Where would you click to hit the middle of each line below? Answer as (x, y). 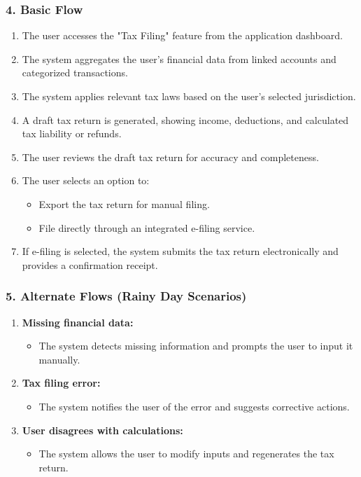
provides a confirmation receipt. (90, 264)
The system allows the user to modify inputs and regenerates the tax (186, 454)
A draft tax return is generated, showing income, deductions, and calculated (185, 119)
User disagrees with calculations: (102, 430)
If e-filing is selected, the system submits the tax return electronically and (180, 251)
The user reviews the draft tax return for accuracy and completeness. (170, 157)
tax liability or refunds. (72, 133)
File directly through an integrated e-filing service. (147, 227)
